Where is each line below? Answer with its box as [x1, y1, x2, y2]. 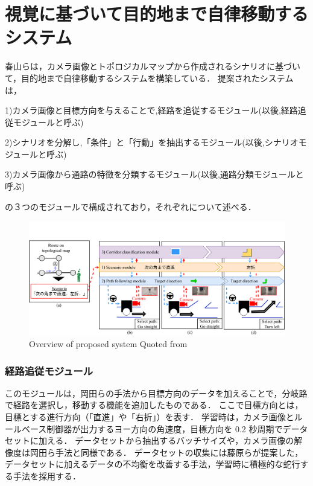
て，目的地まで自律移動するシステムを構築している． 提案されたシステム [5, 71, 294, 84]
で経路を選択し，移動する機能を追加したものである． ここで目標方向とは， [5, 398, 303, 411]
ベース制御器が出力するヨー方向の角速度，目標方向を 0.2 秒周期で [21, 422, 283, 435]
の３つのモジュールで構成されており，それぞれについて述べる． [5, 200, 256, 213]
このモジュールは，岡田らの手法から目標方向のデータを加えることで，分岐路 [5, 386, 308, 399]
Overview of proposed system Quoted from [29, 337, 188, 350]
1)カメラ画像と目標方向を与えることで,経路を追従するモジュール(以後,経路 [5, 104, 298, 117]
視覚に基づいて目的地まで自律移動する [5, 1, 309, 26]
